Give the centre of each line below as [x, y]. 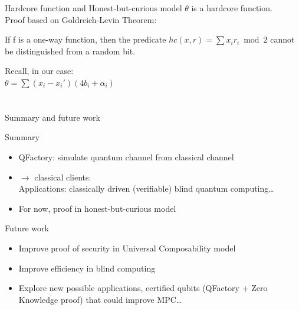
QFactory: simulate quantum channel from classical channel [126, 156]
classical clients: [63, 177]
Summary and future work [52, 117]
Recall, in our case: [39, 71]
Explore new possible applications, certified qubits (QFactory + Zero [143, 288]
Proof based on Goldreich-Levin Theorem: [81, 19]
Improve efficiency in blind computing [87, 268]
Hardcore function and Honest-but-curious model [93, 8]
